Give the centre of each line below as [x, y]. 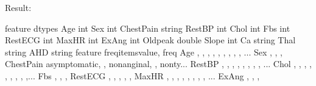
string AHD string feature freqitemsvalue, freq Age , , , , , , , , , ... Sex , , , [144, 52]
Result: [18, 7]
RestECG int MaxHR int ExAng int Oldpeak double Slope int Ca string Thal [150, 40]
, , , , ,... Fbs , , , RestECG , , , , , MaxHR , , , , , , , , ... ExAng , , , [132, 75]
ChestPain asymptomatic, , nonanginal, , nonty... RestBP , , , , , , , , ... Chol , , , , [158, 64]
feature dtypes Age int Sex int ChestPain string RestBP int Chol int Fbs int [148, 28]
